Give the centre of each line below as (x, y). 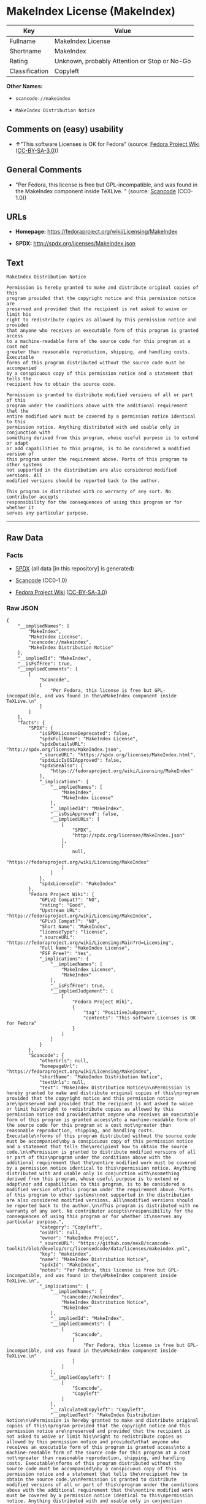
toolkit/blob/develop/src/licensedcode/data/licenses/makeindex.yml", (98, 1249)
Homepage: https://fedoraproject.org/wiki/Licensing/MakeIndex (96, 232)
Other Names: (25, 86)
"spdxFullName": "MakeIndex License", (89, 739)
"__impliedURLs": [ (75, 819)
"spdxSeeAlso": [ (61, 766)
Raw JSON (22, 608)
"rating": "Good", (63, 905)
